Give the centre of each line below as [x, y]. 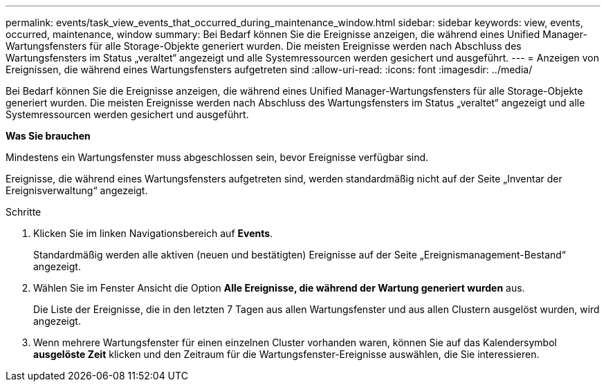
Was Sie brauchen [48, 136]
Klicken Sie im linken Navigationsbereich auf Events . [153, 233]
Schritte [24, 212]
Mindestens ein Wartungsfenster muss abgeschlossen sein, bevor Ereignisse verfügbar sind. [217, 157]
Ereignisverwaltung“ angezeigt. [77, 190]
